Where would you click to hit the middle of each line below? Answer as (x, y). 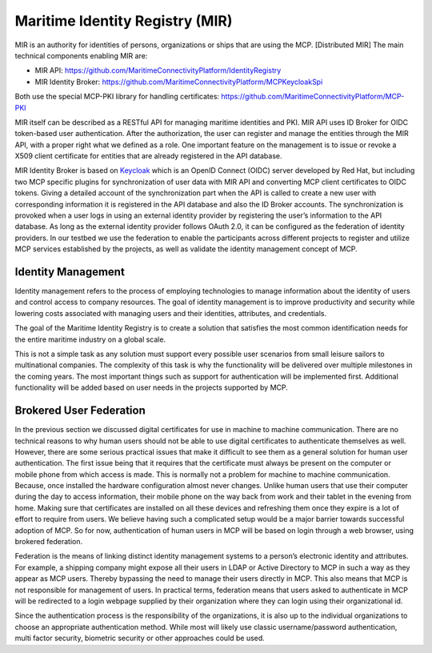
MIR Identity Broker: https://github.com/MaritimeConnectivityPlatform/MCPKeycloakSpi (179, 82)
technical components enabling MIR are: (81, 55)
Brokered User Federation (80, 411)
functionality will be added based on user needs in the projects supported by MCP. (151, 387)
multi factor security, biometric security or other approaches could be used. (140, 638)
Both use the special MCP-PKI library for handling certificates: (117, 97)
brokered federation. (49, 542)
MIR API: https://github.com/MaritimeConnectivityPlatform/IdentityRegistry (158, 70)
